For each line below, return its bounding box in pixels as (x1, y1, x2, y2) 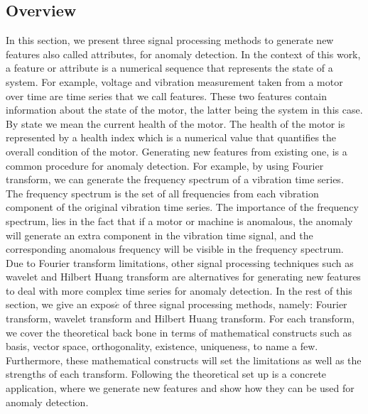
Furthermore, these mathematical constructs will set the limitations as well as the (6, 352, 362, 367)
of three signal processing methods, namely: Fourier (122, 297, 347, 312)
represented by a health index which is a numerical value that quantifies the (6, 130, 337, 145)
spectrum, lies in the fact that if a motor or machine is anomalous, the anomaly (6, 213, 353, 228)
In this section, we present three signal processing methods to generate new (6, 33, 334, 48)
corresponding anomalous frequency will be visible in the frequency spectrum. (6, 241, 344, 256)
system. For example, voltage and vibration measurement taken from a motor (6, 74, 343, 89)
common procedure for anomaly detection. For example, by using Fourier (6, 158, 324, 173)
